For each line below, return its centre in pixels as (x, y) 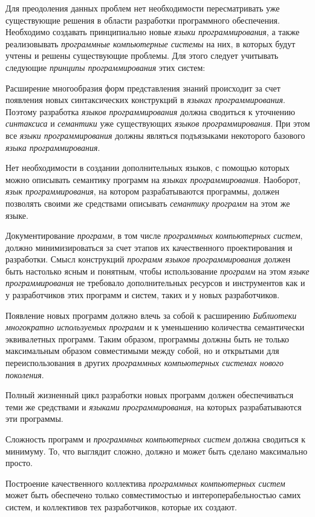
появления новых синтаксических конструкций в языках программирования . (145, 100)
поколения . (25, 374)
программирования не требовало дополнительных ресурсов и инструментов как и (155, 283)
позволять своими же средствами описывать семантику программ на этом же (148, 203)
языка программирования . (53, 147)
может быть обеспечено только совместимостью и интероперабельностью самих (153, 495)
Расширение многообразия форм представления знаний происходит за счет (143, 88)
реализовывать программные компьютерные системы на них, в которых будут (151, 43)
